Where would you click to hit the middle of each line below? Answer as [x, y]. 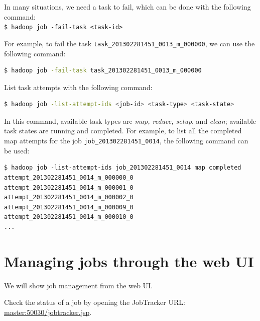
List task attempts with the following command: [78, 87]
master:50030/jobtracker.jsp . [48, 312]
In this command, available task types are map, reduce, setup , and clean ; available [130, 121]
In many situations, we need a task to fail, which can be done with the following [127, 7]
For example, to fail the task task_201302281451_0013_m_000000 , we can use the [129, 43]
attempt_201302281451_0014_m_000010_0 [69, 217]
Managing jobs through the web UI [129, 261]
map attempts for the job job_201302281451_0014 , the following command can [126, 141]
